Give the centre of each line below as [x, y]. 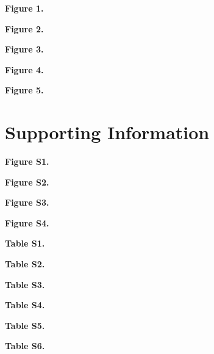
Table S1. [25, 243]
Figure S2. [27, 182]
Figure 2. [24, 28]
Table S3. [25, 284]
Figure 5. [24, 90]
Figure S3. [27, 202]
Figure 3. [24, 49]
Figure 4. [24, 69]
